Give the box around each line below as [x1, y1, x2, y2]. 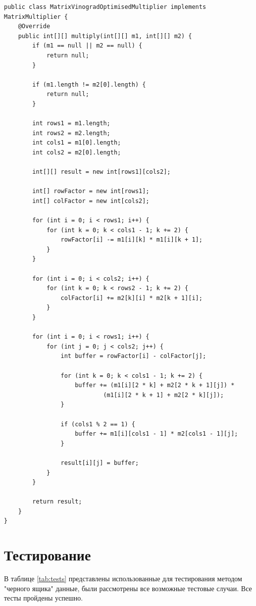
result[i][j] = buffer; [60, 459, 139, 466]
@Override [18, 23, 51, 30]
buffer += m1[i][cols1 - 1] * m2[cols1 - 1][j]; [75, 430, 238, 438]
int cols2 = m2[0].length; [32, 149, 121, 156]
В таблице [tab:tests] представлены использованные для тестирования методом [4, 573, 242, 584]
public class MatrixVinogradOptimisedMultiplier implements [4, 3, 206, 10]
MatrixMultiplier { [4, 13, 68, 20]
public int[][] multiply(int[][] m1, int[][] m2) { [18, 32, 192, 40]
